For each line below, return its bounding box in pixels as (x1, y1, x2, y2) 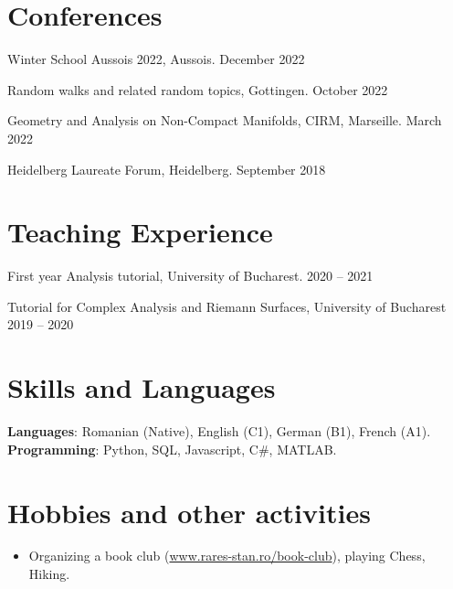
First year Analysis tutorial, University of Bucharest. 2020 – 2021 (7, 266, 374, 285)
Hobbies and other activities (7, 493, 371, 530)
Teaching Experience (7, 213, 273, 251)
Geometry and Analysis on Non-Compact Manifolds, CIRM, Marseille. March (7, 111, 442, 130)
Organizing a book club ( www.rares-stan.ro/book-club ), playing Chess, (28, 546, 426, 565)
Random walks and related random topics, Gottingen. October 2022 (7, 80, 388, 99)
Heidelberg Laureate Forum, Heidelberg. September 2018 (7, 159, 326, 178)
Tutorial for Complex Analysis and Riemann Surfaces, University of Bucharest (7, 296, 447, 316)
